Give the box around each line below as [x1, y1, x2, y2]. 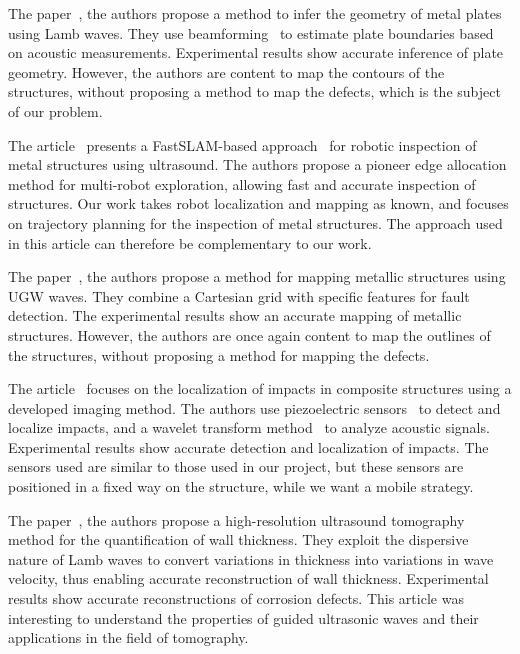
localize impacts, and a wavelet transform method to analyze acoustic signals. [8, 417, 490, 438]
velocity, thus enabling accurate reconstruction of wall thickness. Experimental [8, 568, 489, 589]
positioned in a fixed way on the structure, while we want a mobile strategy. [8, 476, 474, 497]
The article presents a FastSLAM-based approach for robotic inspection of [8, 134, 477, 155]
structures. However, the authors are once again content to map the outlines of [8, 324, 491, 345]
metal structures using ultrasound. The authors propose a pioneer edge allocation [8, 154, 507, 175]
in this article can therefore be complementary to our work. [8, 232, 372, 253]
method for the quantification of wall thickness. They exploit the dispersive [8, 529, 469, 550]
